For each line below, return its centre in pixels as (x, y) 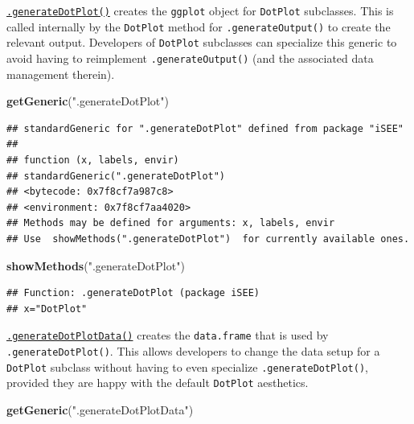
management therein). (61, 74)
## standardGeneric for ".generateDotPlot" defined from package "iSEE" (205, 128)
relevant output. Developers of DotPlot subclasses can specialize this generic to (202, 42)
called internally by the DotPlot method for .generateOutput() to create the (199, 26)
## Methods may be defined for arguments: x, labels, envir (171, 223)
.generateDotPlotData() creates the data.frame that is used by (168, 335)
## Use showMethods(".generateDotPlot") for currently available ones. (208, 239)
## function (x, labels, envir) (93, 160)
